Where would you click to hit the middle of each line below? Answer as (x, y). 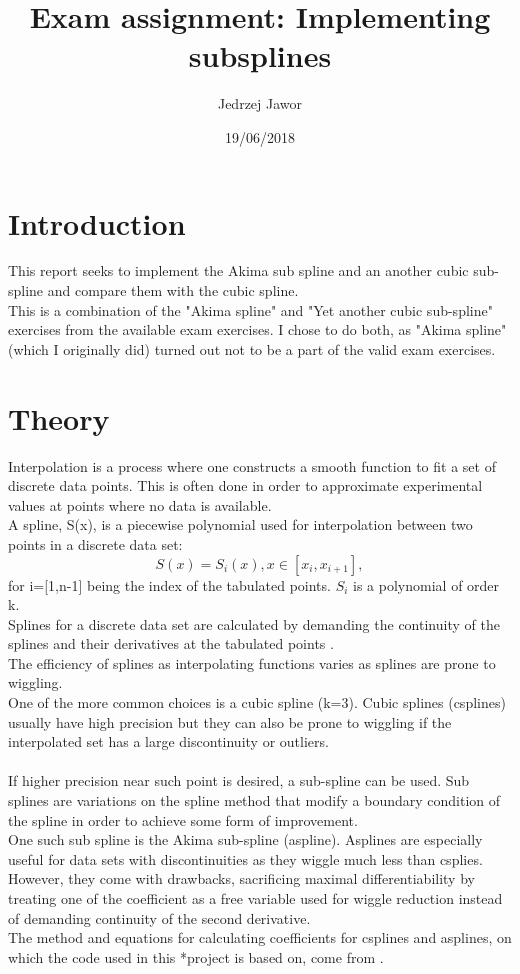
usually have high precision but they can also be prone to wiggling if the (230, 721)
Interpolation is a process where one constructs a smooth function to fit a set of (252, 465)
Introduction (97, 222)
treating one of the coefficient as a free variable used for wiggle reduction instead (255, 898)
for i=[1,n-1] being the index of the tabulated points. (169, 584)
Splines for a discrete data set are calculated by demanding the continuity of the (254, 623)
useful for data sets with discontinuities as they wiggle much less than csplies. (245, 858)
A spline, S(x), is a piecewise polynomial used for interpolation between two (240, 524)
